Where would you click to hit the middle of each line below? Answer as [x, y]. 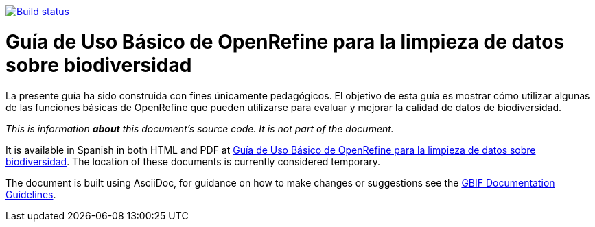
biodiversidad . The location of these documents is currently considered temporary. [193, 161]
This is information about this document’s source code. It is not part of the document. [200, 128]
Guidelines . [31, 194]
